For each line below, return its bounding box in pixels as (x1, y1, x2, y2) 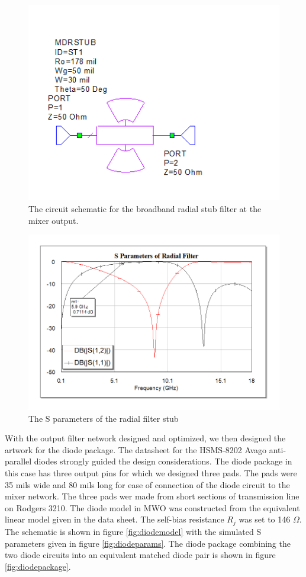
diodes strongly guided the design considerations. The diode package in (34, 455, 292, 467)
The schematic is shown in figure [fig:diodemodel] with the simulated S (5, 525, 262, 537)
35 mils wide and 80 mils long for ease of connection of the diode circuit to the (5, 478, 290, 491)
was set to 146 (239, 513, 291, 525)
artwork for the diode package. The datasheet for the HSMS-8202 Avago (5, 443, 267, 456)
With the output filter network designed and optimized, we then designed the (5, 432, 286, 444)
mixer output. (28, 214, 79, 226)
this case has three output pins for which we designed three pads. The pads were (5, 467, 297, 479)
